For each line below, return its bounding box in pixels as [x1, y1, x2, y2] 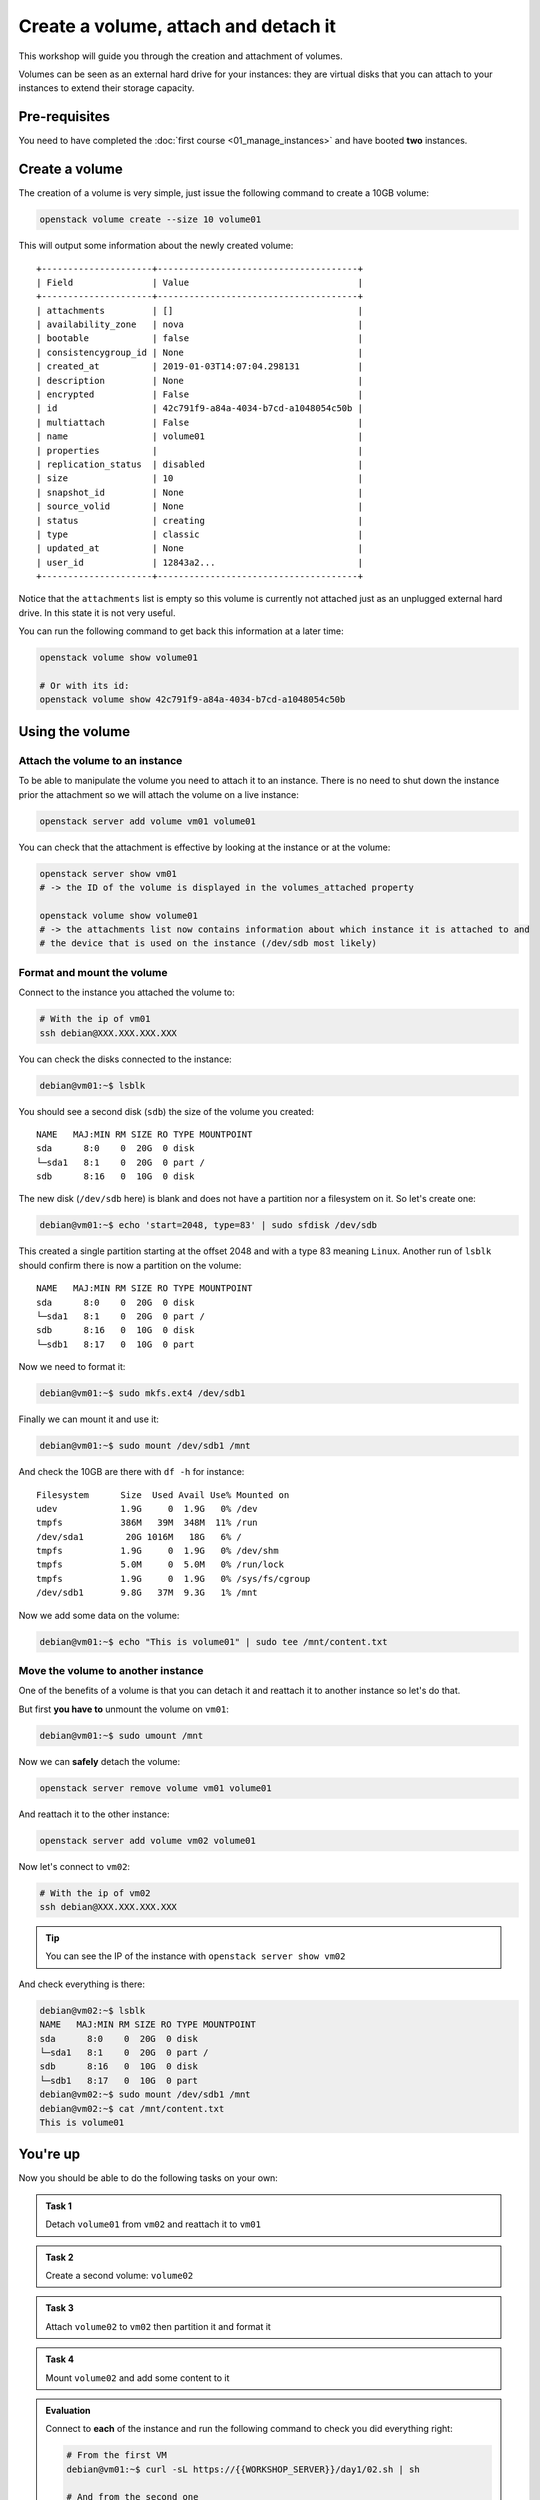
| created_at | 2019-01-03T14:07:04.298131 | [36, 361, 364, 372]
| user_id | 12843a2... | [36, 556, 364, 568]
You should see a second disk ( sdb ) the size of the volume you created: [18, 1105, 315, 1117]
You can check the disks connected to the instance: [18, 1053, 232, 1065]
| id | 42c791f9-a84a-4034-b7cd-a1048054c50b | [36, 403, 364, 414]
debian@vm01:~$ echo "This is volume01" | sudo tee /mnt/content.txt [39, 1636, 388, 1647]
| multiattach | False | [36, 416, 364, 428]
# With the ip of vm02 [39, 1887, 151, 1899]
